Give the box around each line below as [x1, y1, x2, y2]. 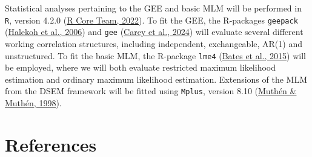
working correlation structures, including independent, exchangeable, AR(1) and [5, 37, 302, 50]
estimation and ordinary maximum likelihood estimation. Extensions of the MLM [5, 72, 307, 85]
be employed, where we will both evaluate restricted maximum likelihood [5, 61, 276, 74]
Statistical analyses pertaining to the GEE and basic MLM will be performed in [5, 2, 302, 14]
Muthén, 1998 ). [5, 97, 62, 109]
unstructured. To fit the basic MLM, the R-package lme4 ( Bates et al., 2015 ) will [5, 49, 306, 62]
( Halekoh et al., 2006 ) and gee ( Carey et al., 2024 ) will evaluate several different [5, 25, 304, 38]
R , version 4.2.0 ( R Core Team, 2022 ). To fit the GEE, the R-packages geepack [5, 13, 298, 26]
